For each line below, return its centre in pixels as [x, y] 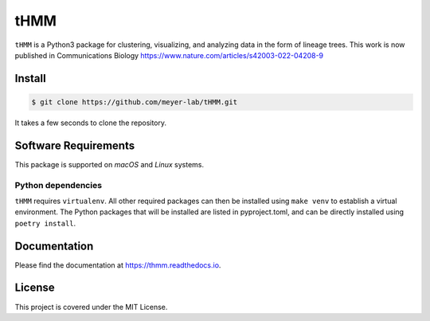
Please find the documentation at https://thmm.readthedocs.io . [118, 265]
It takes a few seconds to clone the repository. [91, 123]
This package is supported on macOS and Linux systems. [109, 164]
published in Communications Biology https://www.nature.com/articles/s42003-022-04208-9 [169, 55]
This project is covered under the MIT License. [91, 307]
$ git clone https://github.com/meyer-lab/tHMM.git [135, 102]
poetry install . [45, 223]
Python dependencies [59, 185]
